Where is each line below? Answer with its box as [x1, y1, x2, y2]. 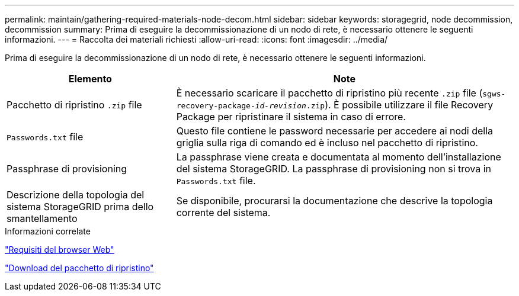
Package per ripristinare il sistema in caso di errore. [176, 111, 406, 123]
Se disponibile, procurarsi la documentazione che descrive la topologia [176, 195, 493, 207]
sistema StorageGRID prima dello [7, 201, 154, 213]
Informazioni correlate [5, 226, 91, 236]
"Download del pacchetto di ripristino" [5, 263, 154, 273]
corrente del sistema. [176, 207, 271, 218]
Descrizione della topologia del [7, 189, 145, 201]
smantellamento [7, 213, 78, 224]
